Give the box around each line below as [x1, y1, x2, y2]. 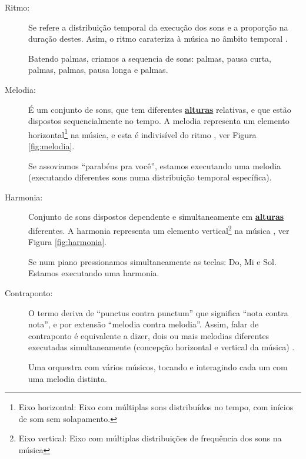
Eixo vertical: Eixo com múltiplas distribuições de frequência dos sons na [18, 432, 282, 444]
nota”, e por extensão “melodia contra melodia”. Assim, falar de [28, 318, 259, 330]
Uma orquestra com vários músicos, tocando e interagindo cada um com [28, 360, 288, 373]
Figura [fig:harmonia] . [28, 236, 107, 248]
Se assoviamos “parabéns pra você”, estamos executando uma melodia [28, 159, 281, 172]
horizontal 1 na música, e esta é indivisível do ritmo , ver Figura [28, 126, 257, 140]
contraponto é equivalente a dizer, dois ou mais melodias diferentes [28, 329, 270, 341]
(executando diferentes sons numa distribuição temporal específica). [28, 171, 272, 183]
